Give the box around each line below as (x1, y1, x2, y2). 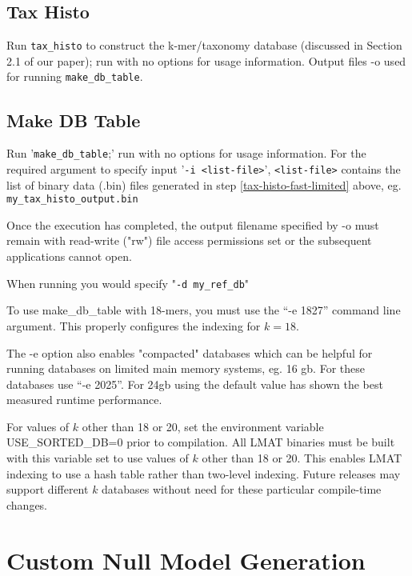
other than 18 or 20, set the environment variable (82, 418, 324, 434)
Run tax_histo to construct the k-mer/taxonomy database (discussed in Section (6, 37, 402, 54)
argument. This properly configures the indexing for (6, 317, 261, 334)
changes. (6, 496, 48, 513)
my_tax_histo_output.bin (6, 194, 138, 206)
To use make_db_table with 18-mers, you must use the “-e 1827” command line (6, 302, 401, 318)
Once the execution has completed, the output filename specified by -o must (6, 216, 379, 233)
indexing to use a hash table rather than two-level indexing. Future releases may (6, 465, 401, 482)
